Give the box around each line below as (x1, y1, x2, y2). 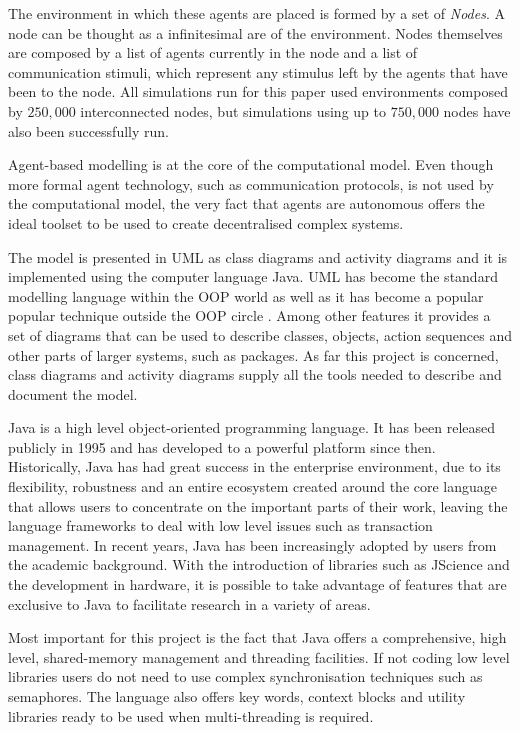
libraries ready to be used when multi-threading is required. (8, 705, 374, 726)
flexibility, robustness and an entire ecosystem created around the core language (8, 476, 498, 497)
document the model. (8, 383, 138, 404)
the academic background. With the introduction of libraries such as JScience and (8, 554, 510, 575)
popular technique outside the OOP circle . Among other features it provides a (8, 305, 491, 326)
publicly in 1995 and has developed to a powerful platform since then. (8, 436, 436, 457)
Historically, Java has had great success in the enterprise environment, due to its (8, 456, 501, 477)
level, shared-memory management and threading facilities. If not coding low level (8, 646, 510, 667)
